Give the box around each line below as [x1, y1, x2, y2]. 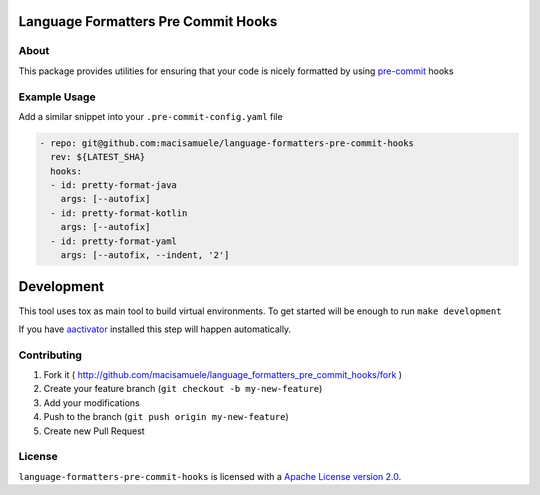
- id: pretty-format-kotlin [50, 207, 188, 219]
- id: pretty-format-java [50, 180, 177, 191]
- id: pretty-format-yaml [50, 235, 177, 247]
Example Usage [18, 90, 96, 104]
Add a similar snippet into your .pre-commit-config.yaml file [18, 110, 284, 122]
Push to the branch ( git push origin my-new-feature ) [43, 411, 289, 423]
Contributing [18, 348, 82, 362]
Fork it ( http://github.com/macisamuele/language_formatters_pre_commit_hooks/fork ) [43, 369, 403, 381]
